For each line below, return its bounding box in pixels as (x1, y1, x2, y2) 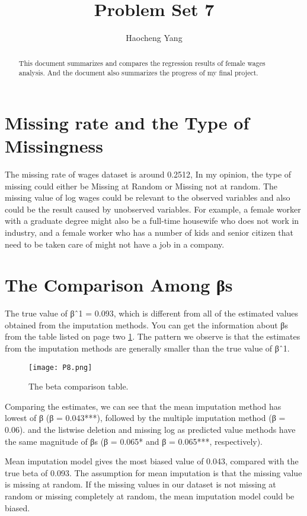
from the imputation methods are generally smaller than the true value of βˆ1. (5, 342, 290, 354)
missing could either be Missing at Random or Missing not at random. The (5, 179, 278, 192)
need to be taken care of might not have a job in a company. (5, 238, 225, 250)
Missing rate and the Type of (5, 110, 250, 134)
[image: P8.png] (28, 363, 92, 372)
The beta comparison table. (28, 380, 129, 392)
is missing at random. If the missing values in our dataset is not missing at (5, 478, 276, 490)
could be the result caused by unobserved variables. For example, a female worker (5, 202, 301, 215)
